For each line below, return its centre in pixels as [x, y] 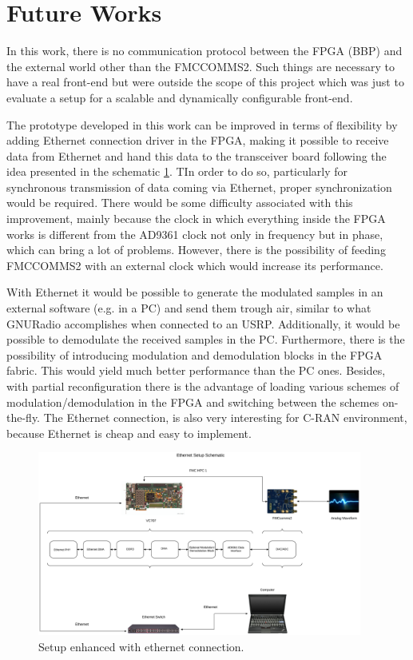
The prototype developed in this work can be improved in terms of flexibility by [202, 124]
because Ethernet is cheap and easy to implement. [129, 433]
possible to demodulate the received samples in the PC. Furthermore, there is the [206, 339]
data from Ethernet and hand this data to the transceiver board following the [197, 155]
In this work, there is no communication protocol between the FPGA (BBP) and [205, 51]
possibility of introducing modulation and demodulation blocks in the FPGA [195, 354]
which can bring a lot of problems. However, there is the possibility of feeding [196, 250]
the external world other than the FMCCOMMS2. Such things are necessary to [201, 66]
